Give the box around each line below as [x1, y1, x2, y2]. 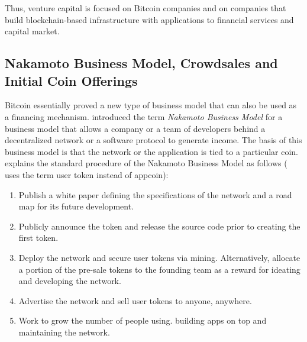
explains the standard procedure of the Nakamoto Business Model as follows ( [5, 157, 287, 169]
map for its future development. [18, 200, 134, 212]
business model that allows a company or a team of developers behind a [5, 122, 266, 134]
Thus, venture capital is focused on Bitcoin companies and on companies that [5, 2, 286, 14]
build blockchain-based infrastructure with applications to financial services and [5, 13, 294, 25]
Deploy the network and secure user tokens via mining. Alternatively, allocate [18, 251, 300, 263]
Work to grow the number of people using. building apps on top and [18, 314, 267, 327]
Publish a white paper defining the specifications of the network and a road [18, 188, 292, 201]
